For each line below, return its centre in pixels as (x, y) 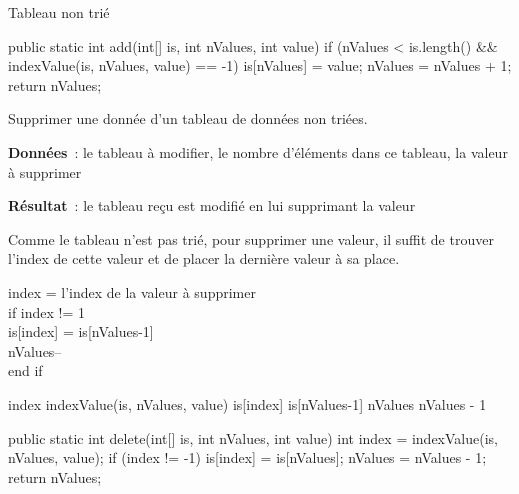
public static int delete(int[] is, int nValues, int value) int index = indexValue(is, (253, 437)
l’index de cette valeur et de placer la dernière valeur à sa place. (204, 258)
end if (25, 370)
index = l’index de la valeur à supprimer (132, 291)
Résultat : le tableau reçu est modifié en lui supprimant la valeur (212, 205)
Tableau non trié (59, 12)
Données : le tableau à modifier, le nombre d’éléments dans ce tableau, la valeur (258, 151)
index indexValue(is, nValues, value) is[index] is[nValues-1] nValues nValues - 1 (247, 403)
